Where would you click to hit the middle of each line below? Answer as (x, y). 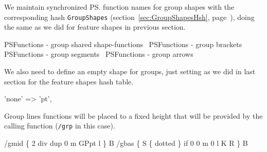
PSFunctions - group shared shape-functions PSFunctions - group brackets (123, 44)
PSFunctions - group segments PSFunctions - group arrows (99, 54)
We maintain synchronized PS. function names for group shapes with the (119, 7)
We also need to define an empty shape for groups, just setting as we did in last (130, 71)
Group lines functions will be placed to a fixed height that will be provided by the (133, 115)
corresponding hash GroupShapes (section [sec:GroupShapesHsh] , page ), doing (129, 17)
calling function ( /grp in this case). (60, 126)
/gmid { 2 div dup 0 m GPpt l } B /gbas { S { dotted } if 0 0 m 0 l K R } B (126, 143)
